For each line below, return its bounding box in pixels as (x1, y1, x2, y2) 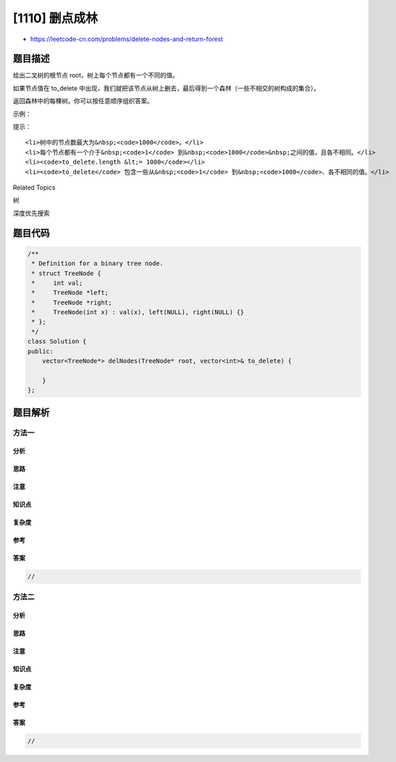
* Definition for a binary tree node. (31, 260, 164, 267)
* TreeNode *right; (31, 298, 113, 306)
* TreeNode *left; (31, 289, 109, 297)
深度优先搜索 (13, 209, 50, 217)
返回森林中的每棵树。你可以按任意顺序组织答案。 (13, 97, 153, 105)
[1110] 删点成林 (13, 10, 98, 26)
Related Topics (13, 183, 56, 192)
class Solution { (27, 338, 87, 345)
